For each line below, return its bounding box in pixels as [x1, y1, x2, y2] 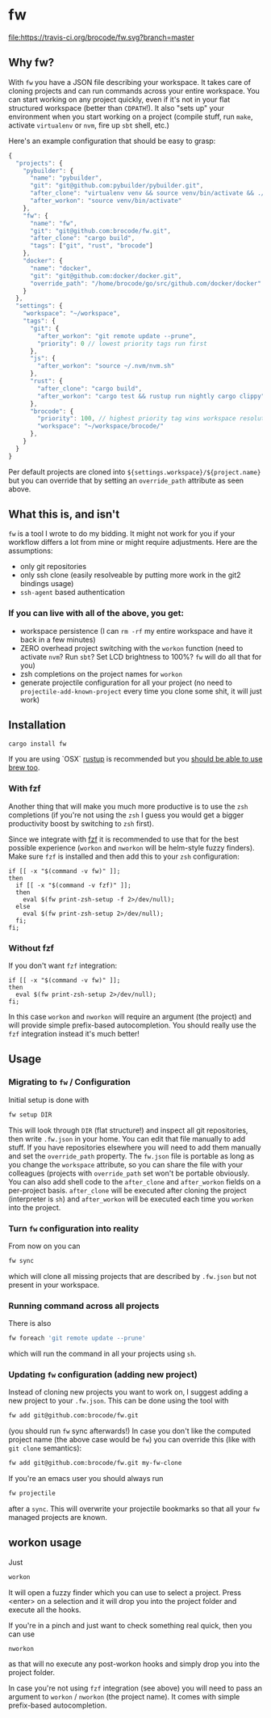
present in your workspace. [8, 1280, 100, 1290]
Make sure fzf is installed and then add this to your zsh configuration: [8, 851, 240, 861]
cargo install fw [8, 740, 67, 748]
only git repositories [19, 562, 87, 572]
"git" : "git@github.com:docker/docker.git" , [29, 272, 182, 280]
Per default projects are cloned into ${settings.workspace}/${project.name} [8, 466, 261, 476]
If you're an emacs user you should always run [8, 1473, 164, 1483]
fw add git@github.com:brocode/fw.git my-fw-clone [8, 1459, 182, 1467]
